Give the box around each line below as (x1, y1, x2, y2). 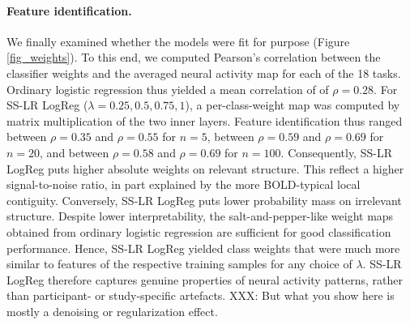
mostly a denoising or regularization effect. (6, 302, 218, 319)
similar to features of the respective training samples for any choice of (6, 255, 352, 272)
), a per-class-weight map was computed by (185, 96, 400, 113)
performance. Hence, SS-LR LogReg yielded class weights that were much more (6, 239, 400, 256)
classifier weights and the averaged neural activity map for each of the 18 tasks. (6, 64, 401, 81)
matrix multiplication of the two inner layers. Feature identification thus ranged (6, 112, 403, 129)
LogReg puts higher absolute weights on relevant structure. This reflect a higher (6, 160, 404, 177)
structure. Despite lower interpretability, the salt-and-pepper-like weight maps (6, 207, 394, 225)
